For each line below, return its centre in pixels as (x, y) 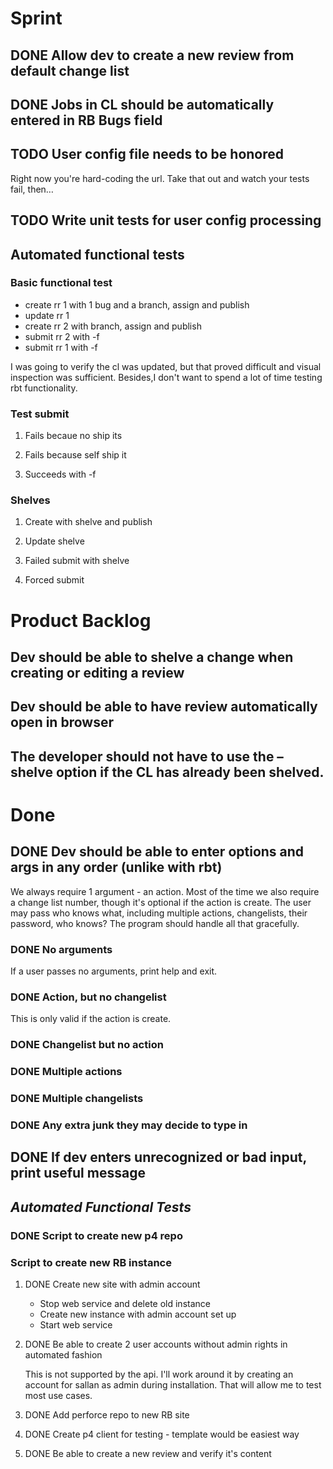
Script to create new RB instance (91, 1262)
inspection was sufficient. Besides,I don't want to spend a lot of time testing (166, 377)
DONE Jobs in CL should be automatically (142, 104)
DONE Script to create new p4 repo (96, 1235)
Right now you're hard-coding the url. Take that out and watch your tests (160, 178)
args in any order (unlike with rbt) (116, 867)
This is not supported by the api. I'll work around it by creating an (159, 1374)
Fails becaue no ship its (73, 436)
